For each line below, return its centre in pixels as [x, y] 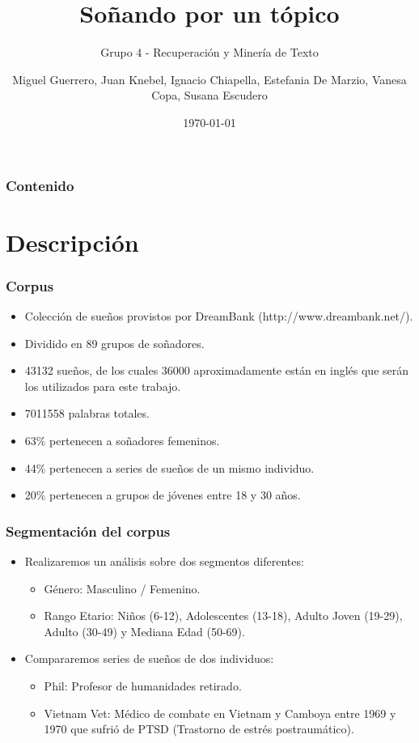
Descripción [72, 242]
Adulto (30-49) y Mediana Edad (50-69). [144, 631]
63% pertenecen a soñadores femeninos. [122, 440]
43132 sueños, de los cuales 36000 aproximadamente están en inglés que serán [217, 370]
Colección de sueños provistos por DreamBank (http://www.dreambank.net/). [219, 316]
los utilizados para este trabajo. [103, 386]
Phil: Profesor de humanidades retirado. [143, 685]
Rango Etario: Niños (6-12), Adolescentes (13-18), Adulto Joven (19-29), [223, 616]
